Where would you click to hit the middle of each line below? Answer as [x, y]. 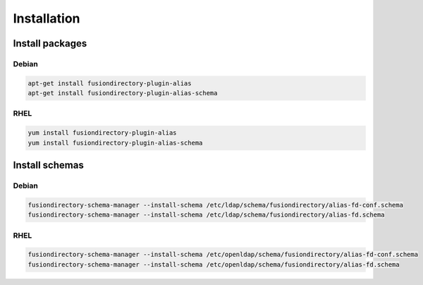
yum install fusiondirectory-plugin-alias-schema [115, 142]
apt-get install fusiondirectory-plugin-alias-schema [123, 93]
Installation [47, 18]
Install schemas [48, 165]
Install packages [50, 43]
